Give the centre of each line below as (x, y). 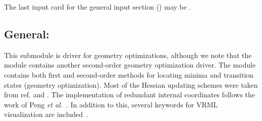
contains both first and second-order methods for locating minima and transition (129, 74)
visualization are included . (46, 114)
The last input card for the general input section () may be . (98, 7)
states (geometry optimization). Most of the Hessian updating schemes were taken (131, 84)
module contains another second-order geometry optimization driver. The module (130, 65)
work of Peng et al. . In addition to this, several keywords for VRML (111, 104)
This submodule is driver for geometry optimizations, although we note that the (128, 55)
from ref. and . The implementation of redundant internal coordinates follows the (130, 95)
